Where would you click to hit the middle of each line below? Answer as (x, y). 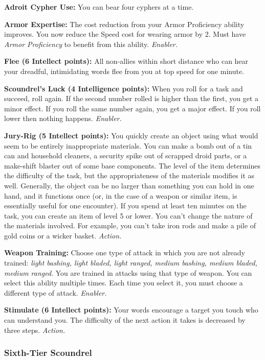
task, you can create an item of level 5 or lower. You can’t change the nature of (128, 215)
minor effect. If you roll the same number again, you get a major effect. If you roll (132, 108)
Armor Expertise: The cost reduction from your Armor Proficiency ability (124, 24)
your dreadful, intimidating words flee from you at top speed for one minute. (124, 71)
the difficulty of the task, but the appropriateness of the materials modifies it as (129, 175)
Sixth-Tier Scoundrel (48, 353)
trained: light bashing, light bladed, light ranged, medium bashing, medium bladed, (131, 263)
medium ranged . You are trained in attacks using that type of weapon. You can (128, 272)
